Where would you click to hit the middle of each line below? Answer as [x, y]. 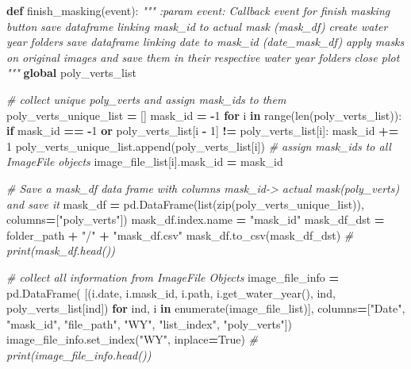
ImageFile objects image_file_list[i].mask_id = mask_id [145, 161]
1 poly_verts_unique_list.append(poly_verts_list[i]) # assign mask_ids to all [199, 146]
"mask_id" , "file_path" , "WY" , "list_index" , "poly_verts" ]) [149, 323]
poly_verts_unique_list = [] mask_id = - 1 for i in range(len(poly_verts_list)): [204, 115]
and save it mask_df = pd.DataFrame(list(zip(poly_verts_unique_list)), [185, 204]
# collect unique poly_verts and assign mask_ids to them [146, 99]
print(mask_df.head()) [61, 250]
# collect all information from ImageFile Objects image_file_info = [173, 277]
